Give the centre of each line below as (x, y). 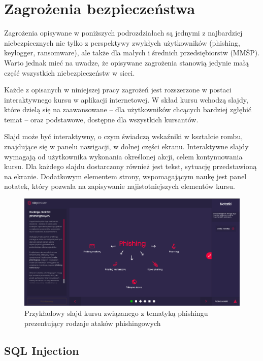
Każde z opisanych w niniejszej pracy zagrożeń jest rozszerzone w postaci (118, 90)
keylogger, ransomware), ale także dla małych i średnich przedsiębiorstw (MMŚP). (132, 53)
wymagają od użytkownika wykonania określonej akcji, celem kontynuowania (123, 156)
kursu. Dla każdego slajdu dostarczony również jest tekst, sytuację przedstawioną (130, 166)
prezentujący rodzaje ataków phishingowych (93, 323)
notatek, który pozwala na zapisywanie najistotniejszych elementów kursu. (120, 186)
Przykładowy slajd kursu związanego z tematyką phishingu (116, 313)
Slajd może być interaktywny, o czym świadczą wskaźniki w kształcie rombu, (124, 136)
